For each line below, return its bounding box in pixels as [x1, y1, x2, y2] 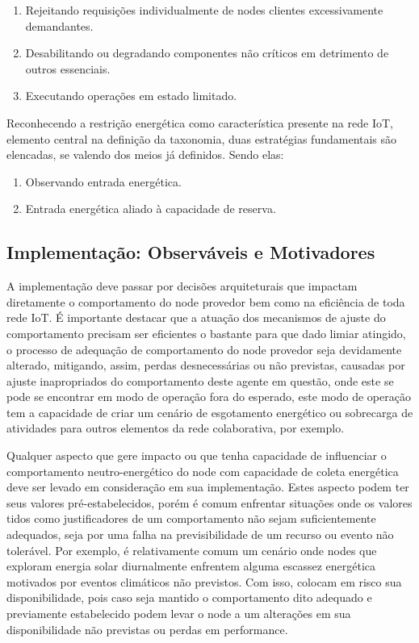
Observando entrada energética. [25, 173, 182, 190]
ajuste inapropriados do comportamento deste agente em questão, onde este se [6, 372, 394, 389]
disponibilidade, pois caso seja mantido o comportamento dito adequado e [6, 589, 372, 606]
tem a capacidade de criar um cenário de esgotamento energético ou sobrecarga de [6, 403, 413, 420]
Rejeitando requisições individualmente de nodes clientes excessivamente [25, 2, 383, 18]
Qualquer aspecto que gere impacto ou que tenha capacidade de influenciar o [6, 447, 387, 464]
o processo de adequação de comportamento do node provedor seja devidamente [6, 340, 402, 357]
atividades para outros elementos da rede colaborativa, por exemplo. [6, 420, 345, 436]
